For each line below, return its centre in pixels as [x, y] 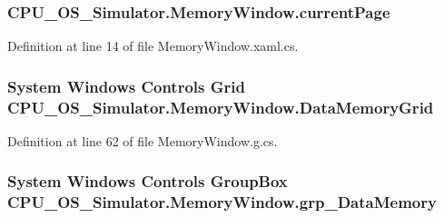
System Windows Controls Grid [126, 86]
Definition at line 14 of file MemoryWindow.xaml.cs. [153, 46]
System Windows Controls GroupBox [148, 181]
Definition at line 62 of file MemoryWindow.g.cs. [143, 140]
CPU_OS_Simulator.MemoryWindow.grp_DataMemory [222, 202]
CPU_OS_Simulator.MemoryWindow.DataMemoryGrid [221, 107]
